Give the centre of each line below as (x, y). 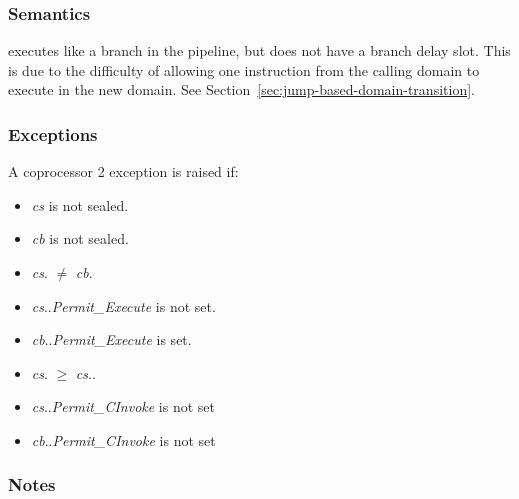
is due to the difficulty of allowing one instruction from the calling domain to (244, 69)
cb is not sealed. (80, 238)
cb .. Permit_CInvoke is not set (123, 439)
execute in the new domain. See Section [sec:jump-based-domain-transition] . (241, 89)
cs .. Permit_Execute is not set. (123, 305)
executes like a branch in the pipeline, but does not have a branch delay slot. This (259, 50)
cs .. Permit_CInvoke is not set (123, 406)
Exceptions (53, 133)
